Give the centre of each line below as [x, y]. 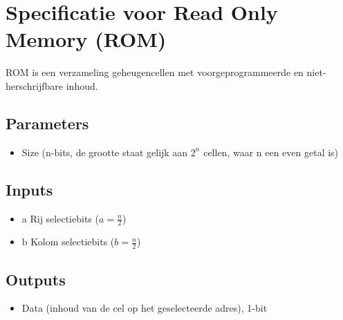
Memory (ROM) [86, 39]
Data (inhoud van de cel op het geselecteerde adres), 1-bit [145, 308]
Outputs [36, 279]
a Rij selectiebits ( [60, 218]
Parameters [47, 123]
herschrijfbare [35, 85]
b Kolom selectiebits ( [68, 242]
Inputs [29, 189]
